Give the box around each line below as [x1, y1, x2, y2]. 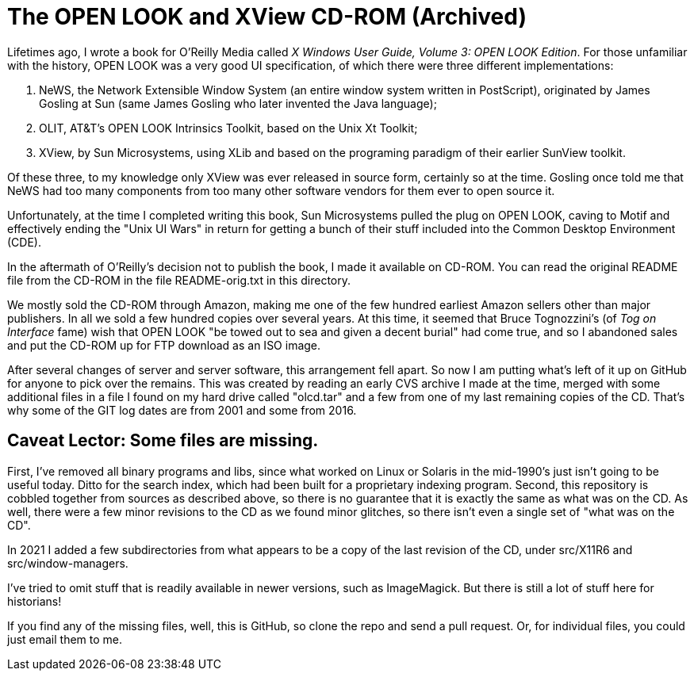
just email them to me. [7, 632, 123, 646]
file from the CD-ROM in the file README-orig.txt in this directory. [7, 273, 351, 287]
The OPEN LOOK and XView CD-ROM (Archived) [7, 3, 527, 30]
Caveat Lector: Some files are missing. [7, 430, 319, 451]
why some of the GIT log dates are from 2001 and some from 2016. [7, 403, 357, 417]
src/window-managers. [7, 556, 128, 570]
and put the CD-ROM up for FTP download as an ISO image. [7, 338, 321, 352]
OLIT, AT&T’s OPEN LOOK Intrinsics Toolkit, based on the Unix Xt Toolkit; [39, 120, 418, 135]
